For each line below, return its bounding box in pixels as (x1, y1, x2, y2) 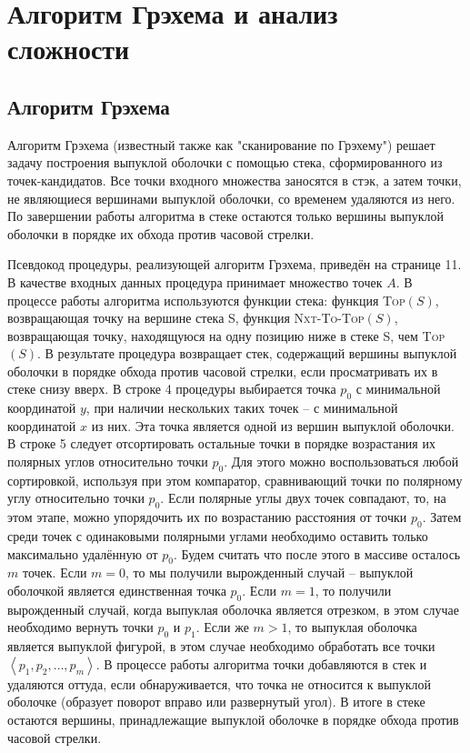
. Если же (195, 617, 249, 637)
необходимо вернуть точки (7, 617, 154, 637)
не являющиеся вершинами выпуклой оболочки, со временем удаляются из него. (7, 188, 455, 207)
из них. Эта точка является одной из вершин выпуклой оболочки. (91, 416, 455, 435)
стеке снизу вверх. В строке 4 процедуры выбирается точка (7, 379, 336, 398)
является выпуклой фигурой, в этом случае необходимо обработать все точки (7, 637, 435, 656)
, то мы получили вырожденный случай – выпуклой (125, 563, 414, 582)
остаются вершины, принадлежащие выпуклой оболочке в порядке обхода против (7, 710, 459, 728)
